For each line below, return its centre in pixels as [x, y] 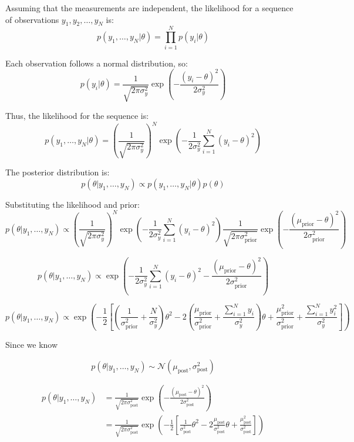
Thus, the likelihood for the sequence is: [77, 116]
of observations [32, 19]
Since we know [32, 345]
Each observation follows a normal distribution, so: [97, 63]
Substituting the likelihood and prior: [73, 204]
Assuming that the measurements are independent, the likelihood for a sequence [149, 8]
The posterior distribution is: [58, 172]
